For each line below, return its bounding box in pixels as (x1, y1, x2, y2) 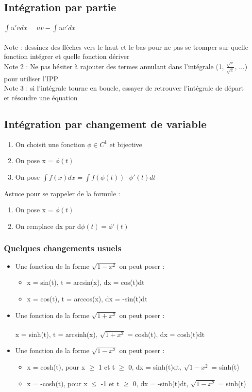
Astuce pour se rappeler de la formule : (4, 188, 120, 198)
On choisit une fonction (15, 139, 85, 149)
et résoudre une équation (4, 92, 78, 102)
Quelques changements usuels (4, 242, 121, 254)
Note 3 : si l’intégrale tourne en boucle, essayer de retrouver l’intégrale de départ (4, 83, 244, 93)
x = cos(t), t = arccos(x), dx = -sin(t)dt (27, 294, 148, 303)
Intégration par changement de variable (4, 116, 207, 131)
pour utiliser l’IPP (4, 73, 58, 83)
